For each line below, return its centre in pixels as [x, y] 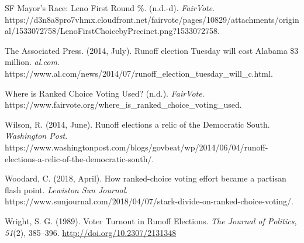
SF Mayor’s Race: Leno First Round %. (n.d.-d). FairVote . [110, 8]
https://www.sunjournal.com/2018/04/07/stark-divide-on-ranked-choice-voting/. [149, 201]
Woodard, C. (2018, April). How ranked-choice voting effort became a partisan [146, 178]
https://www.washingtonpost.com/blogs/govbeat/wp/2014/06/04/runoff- [137, 147]
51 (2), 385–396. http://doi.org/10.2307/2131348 [91, 232]
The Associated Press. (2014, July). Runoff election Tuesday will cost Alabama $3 [152, 50]
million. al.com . [32, 62]
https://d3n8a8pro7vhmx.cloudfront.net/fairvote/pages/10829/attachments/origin [152, 19]
